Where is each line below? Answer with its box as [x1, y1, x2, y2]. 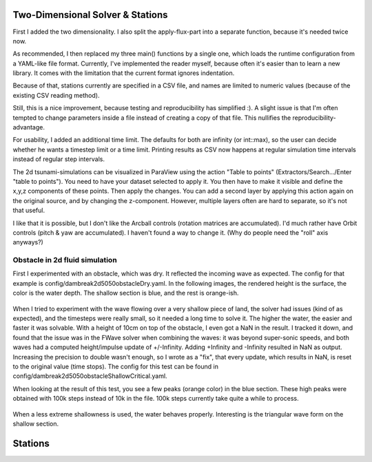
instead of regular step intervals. [12, 155, 105, 163]
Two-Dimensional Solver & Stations [12, 9, 168, 21]
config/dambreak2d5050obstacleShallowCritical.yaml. [12, 372, 168, 380]
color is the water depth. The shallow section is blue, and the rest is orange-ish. [12, 289, 239, 297]
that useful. [12, 207, 45, 215]
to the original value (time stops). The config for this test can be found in [12, 362, 218, 370]
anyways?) [12, 238, 44, 246]
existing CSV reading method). [12, 91, 100, 99]
